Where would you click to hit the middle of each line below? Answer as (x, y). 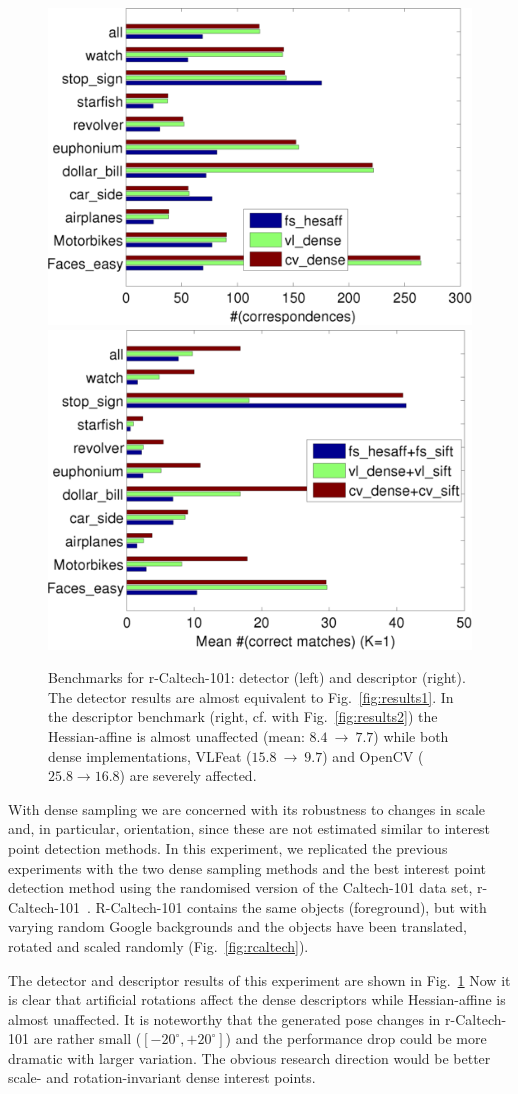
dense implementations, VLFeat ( (150, 755)
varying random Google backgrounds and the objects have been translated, (238, 926)
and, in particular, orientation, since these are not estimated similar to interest (249, 828)
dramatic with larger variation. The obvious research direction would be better (249, 1057)
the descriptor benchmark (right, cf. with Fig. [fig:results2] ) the (243, 716)
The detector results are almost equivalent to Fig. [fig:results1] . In (251, 696)
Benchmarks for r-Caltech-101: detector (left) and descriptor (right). (257, 677)
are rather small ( (87, 1038)
